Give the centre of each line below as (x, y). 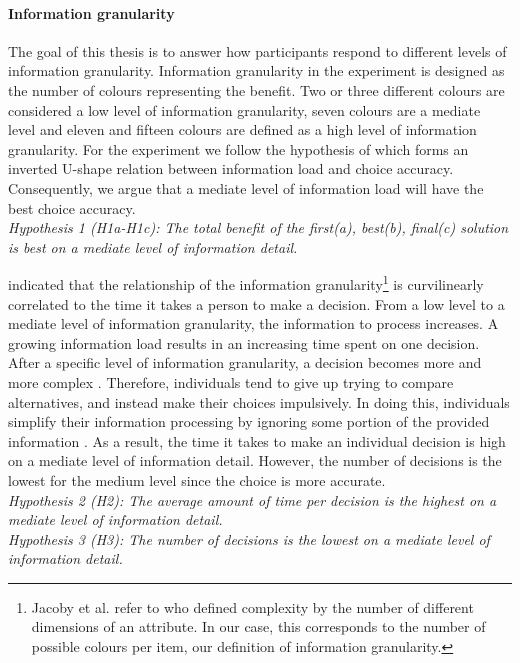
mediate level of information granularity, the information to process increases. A (253, 323)
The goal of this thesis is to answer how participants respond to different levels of (257, 50)
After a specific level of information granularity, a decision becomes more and (245, 362)
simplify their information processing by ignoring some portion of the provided (249, 421)
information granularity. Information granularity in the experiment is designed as (256, 70)
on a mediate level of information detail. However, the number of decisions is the (255, 460)
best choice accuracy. (72, 207)
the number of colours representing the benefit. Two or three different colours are (256, 89)
